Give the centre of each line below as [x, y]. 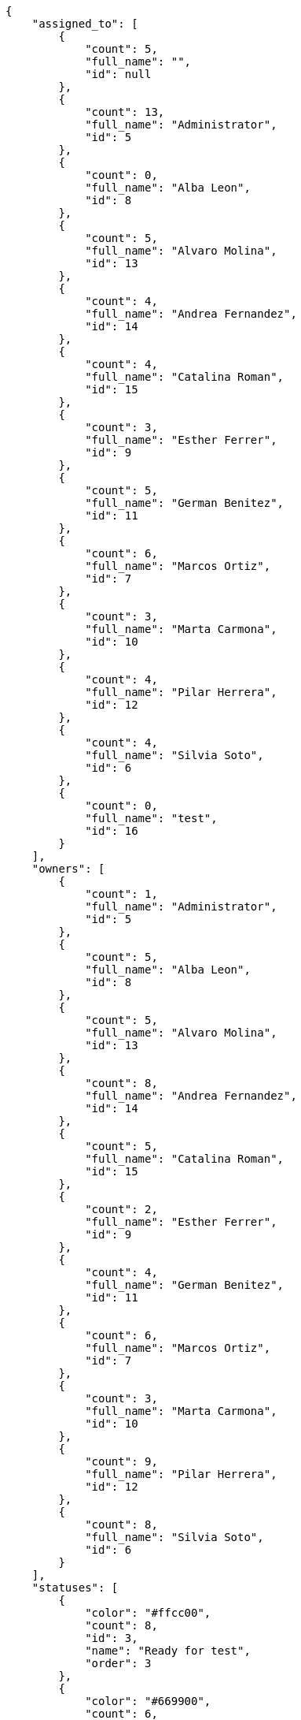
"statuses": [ [75, 1588]
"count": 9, [121, 1461]
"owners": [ [68, 869]
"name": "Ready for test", [168, 1651]
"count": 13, [125, 112]
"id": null [118, 74]
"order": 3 [118, 1663]
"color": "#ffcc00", [148, 1613]
